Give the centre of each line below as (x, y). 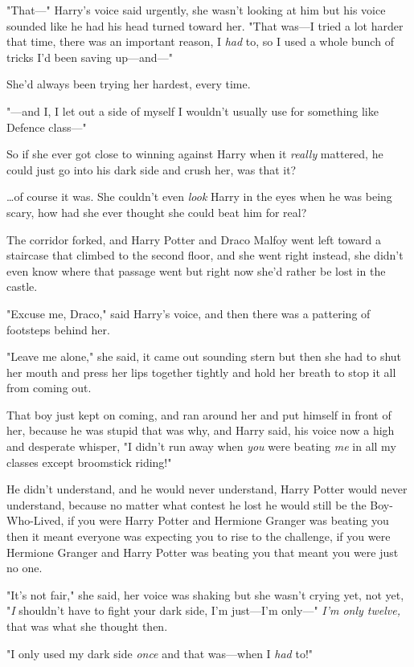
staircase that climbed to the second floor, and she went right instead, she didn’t (205, 255)
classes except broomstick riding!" (89, 462)
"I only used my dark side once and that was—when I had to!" (160, 653)
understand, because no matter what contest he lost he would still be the (187, 504)
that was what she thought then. (87, 626)
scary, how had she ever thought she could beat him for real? (157, 212)
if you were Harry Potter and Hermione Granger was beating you (228, 520)
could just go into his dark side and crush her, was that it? (152, 169)
